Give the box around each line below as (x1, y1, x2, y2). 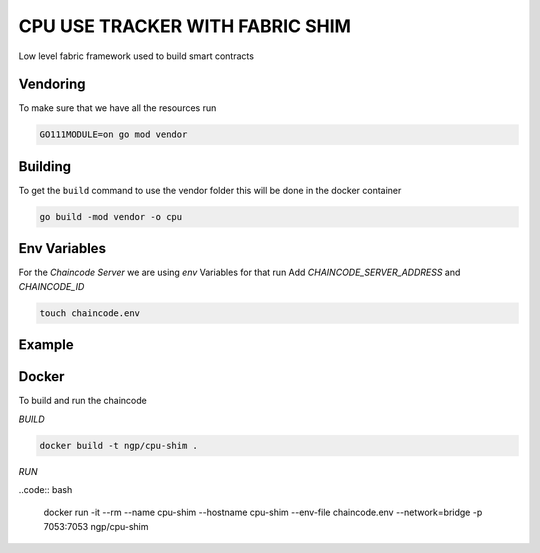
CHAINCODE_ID (18, 280, 85, 292)
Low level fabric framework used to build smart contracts (18, 50, 255, 62)
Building (18, 158, 72, 175)
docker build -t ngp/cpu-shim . (39, 440, 199, 451)
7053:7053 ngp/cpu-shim (43, 520, 149, 532)
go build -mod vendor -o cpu (39, 211, 183, 222)
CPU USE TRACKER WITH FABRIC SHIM (18, 15, 352, 37)
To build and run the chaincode (18, 395, 147, 407)
